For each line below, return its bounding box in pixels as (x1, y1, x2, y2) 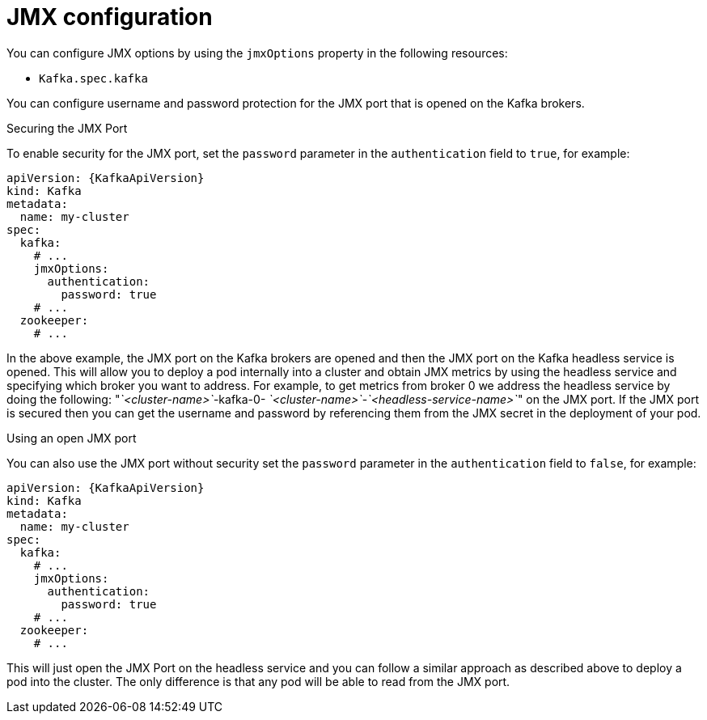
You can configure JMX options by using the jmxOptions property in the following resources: (6, 45, 508, 60)
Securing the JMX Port (6, 121, 128, 135)
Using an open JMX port (6, 430, 137, 445)
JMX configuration (6, 3, 213, 31)
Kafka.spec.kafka (39, 71, 148, 85)
